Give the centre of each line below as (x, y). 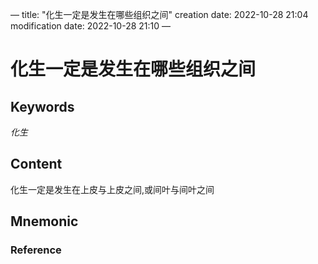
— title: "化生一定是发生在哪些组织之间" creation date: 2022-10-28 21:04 (159, 14)
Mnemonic (44, 221)
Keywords (42, 106)
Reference (36, 250)
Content (36, 164)
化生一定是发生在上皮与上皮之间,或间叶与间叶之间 (112, 189)
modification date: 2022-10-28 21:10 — (91, 26)
